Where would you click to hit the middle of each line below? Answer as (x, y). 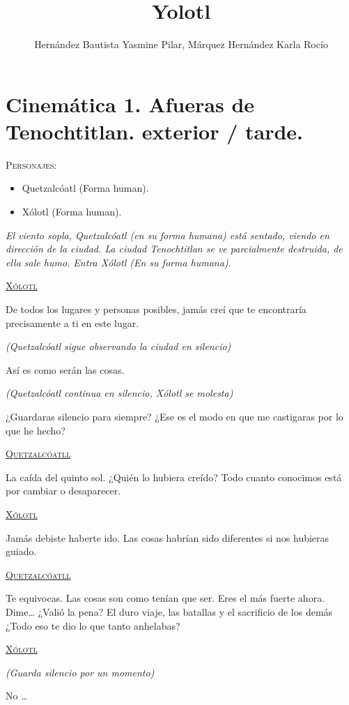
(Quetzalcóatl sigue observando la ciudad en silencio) (118, 346)
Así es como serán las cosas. (65, 369)
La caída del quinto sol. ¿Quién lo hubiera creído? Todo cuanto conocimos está (174, 477)
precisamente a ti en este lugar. (72, 323)
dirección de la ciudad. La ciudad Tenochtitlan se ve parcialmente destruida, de (174, 249)
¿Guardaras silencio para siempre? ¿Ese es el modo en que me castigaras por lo (174, 416)
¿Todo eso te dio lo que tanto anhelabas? (93, 625)
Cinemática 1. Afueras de (130, 104)
